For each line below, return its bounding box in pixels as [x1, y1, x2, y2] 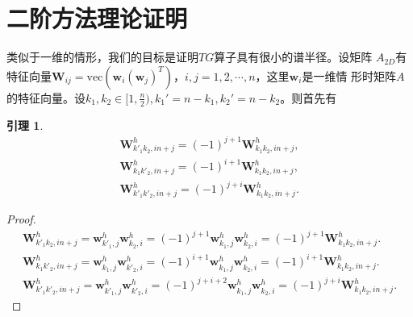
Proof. [6, 211, 36, 227]
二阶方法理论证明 [6, 2, 188, 35]
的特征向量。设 [6, 89, 86, 106]
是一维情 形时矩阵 [302, 67, 397, 84]
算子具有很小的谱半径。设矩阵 [214, 48, 373, 65]
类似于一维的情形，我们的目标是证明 [6, 48, 198, 65]
